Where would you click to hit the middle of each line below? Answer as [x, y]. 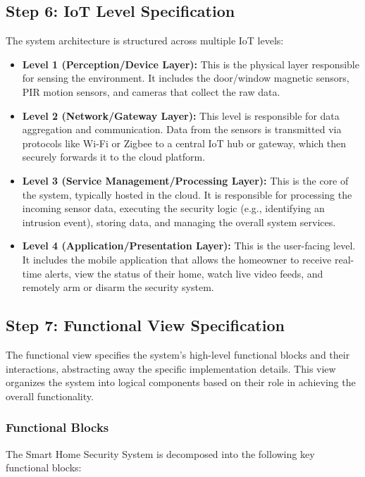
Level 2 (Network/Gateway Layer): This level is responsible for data [181, 115]
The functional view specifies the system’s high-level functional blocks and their [178, 354]
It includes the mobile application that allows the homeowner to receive [177, 259]
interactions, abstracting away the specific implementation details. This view [171, 368]
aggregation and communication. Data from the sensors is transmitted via [182, 129]
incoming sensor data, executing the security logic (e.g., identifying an [173, 208]
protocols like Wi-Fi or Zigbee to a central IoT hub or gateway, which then [184, 143]
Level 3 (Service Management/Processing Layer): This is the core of [185, 180]
